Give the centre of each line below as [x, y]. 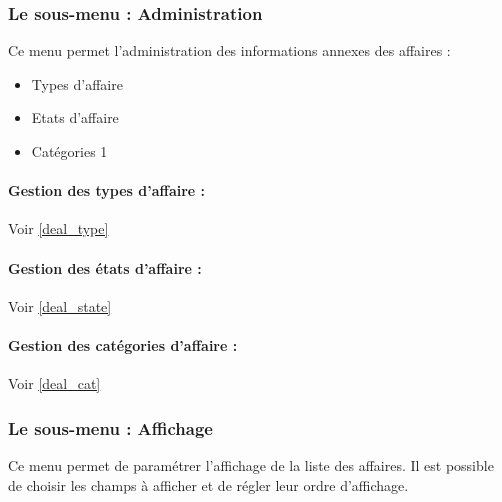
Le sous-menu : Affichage [110, 427]
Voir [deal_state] [60, 305]
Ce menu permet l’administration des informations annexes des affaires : [229, 50]
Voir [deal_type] [58, 228]
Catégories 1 [69, 151]
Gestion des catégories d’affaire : [123, 344]
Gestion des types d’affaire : [107, 190]
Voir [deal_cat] [54, 383]
